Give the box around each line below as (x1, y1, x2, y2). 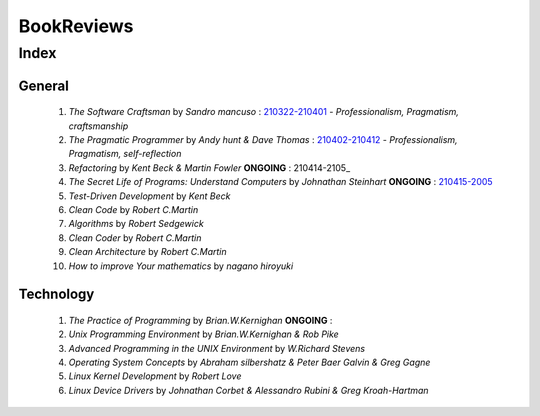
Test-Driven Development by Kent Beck (68, 190, 231, 202)
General (18, 77, 70, 94)
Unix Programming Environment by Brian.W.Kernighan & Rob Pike (68, 328, 339, 340)
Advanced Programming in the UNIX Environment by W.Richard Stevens (68, 342, 365, 354)
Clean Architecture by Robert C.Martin (68, 246, 227, 258)
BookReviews (18, 15, 134, 37)
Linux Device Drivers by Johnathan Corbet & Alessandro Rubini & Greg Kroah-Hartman (68, 384, 429, 396)
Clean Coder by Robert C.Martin (68, 231, 202, 244)
